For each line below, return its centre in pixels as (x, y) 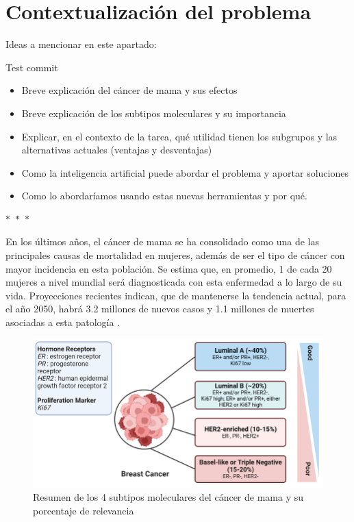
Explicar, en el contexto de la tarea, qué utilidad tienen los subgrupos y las (179, 136)
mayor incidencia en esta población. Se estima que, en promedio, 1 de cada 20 (169, 268)
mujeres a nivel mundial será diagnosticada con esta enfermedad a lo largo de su (174, 282)
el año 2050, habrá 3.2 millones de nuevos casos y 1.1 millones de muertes (160, 309)
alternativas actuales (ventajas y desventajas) (117, 150)
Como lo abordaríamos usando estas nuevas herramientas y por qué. (164, 196)
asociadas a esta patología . (63, 322)
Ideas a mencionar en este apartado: (81, 44)
